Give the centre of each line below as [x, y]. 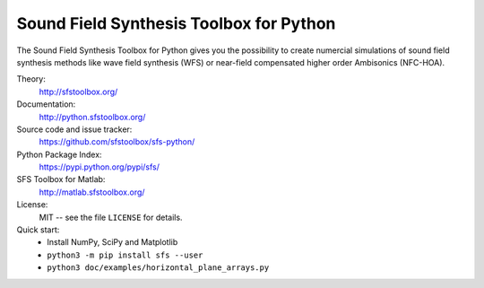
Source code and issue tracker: [74, 129]
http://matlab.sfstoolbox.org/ [92, 192]
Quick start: [38, 230]
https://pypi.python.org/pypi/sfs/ [99, 167]
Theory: [31, 79]
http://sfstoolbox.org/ [78, 92]
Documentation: [46, 104]
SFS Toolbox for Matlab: [61, 179]
